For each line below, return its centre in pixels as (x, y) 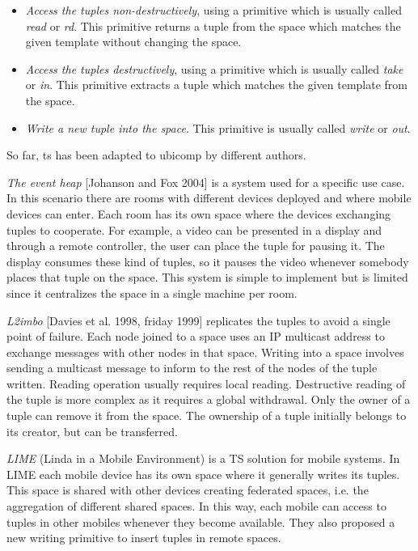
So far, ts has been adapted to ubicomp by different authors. (156, 155)
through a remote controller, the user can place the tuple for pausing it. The (196, 246)
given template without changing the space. (133, 42)
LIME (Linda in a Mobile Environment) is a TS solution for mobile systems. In (203, 458)
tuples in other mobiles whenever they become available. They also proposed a (201, 521)
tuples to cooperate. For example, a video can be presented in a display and (194, 229)
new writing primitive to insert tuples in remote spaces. (144, 538)
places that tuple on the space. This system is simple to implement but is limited (207, 277)
